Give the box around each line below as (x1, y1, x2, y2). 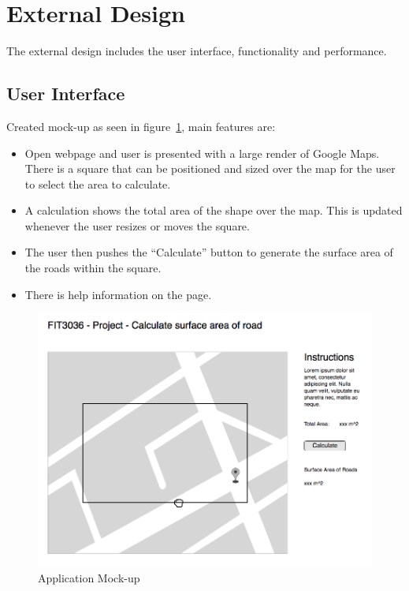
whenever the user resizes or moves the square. (24, 217, 250, 234)
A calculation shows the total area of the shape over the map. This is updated (24, 202, 403, 219)
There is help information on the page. (24, 286, 212, 302)
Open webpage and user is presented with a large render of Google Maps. (24, 144, 380, 161)
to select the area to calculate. (24, 175, 171, 192)
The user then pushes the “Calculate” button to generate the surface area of (24, 244, 393, 260)
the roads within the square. (24, 260, 162, 276)
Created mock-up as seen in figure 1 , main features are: (6, 118, 276, 134)
